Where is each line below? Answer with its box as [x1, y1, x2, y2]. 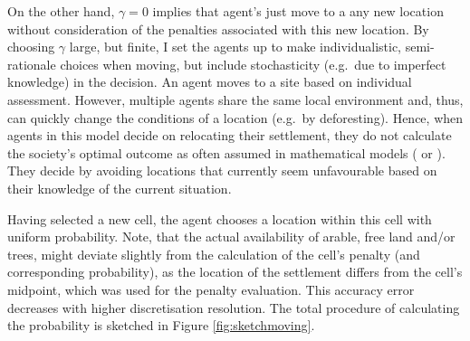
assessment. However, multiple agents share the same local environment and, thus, [7, 90, 464, 109]
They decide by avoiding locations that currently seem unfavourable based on [7, 161, 437, 180]
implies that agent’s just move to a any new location [152, 2, 444, 20]
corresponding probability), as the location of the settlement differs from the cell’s [7, 262, 463, 281]
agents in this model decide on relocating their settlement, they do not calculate [7, 126, 452, 145]
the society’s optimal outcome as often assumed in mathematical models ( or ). [7, 143, 446, 162]
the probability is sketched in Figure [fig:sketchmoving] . [7, 316, 315, 335]
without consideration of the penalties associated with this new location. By [7, 19, 429, 38]
